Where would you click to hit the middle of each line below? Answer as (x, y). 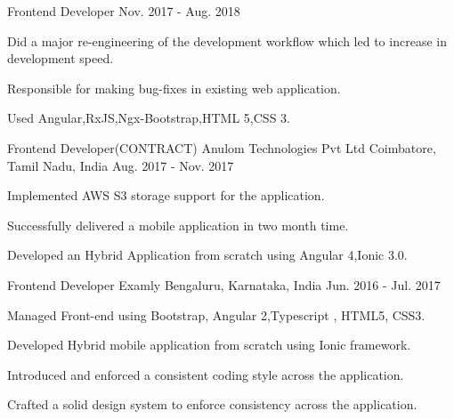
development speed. (61, 58)
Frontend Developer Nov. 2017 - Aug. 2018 (124, 11)
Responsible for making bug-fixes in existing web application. (174, 88)
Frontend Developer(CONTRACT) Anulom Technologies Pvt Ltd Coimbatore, (222, 147)
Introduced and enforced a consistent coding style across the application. (206, 374)
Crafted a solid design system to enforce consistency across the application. (212, 404)
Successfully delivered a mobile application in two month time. (178, 225)
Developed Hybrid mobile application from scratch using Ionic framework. (209, 345)
